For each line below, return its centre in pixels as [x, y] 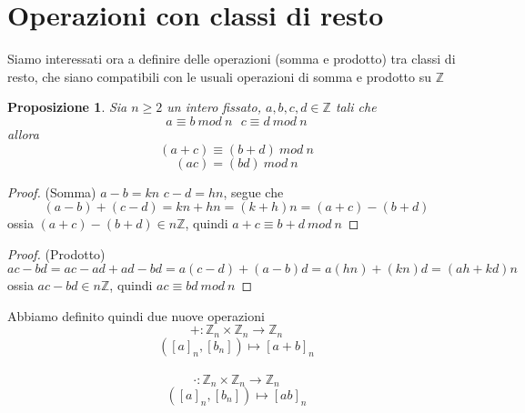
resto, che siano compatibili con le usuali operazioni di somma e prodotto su [219, 76]
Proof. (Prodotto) [56, 253]
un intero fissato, [214, 107]
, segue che [253, 191]
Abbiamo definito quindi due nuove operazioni [136, 315]
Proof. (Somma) [52, 191]
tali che [356, 107]
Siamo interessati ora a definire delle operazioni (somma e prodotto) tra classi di [232, 59]
